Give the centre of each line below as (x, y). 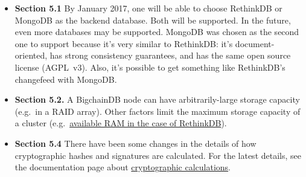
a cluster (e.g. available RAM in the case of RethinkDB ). (121, 123)
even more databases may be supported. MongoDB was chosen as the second (157, 32)
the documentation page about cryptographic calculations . (123, 167)
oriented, (31, 55)
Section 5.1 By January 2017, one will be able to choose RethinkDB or (148, 8)
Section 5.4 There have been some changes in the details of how (135, 143)
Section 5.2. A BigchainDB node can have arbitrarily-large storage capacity (157, 99)
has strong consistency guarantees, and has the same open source (170, 55)
